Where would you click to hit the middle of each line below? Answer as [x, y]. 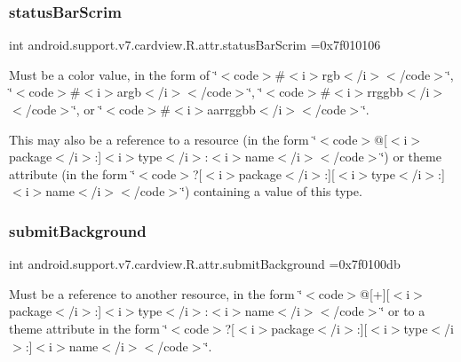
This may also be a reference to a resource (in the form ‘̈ [163, 139]
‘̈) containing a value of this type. [272, 191]
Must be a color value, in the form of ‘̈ [113, 74]
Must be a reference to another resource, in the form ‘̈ [156, 293]
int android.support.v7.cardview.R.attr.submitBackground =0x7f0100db [205, 264]
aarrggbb [231, 109]
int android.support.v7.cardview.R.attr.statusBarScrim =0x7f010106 [195, 45]
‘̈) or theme [411, 157]
